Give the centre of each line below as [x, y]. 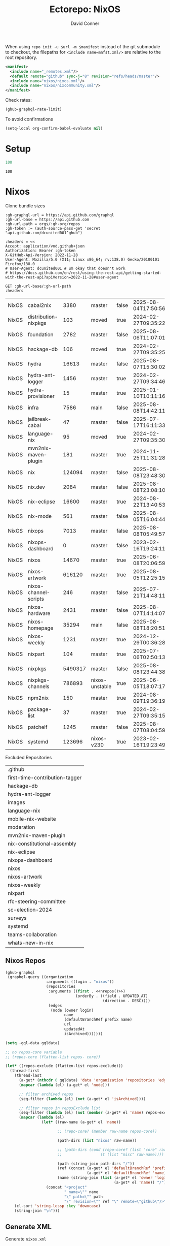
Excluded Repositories [29, 757]
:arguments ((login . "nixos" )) [80, 982]
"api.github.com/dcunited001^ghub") [44, 233]
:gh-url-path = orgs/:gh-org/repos [43, 224]
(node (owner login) [72, 1010]
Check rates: [18, 100]
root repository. [21, 57]
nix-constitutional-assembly [42, 844]
